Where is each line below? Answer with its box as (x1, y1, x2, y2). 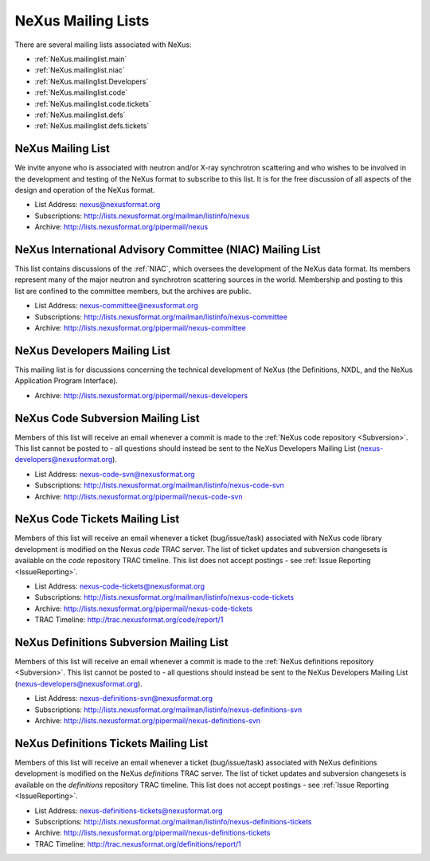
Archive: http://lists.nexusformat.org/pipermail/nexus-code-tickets (34, 604, 253, 613)
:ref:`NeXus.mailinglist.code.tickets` (34, 99, 151, 108)
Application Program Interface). (14, 376, 119, 385)
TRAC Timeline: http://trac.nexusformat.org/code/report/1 (34, 615, 224, 624)
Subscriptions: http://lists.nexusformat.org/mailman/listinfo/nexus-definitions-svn (34, 705, 303, 714)
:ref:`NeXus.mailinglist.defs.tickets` (34, 121, 150, 131)
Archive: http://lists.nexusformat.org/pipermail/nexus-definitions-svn (34, 716, 261, 726)
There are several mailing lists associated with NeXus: (14, 40, 192, 49)
